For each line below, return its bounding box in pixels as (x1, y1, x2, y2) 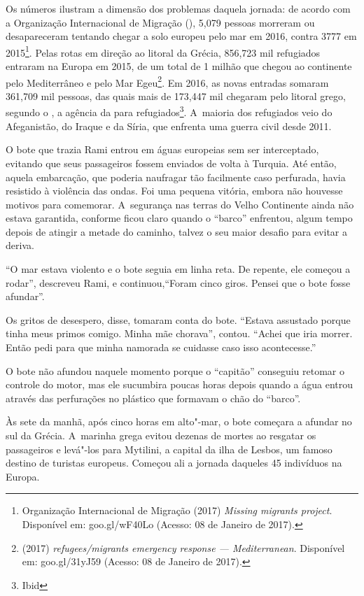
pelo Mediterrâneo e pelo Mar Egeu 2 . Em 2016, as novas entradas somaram (6, 73, 329, 90)
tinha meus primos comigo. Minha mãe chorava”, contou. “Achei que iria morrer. (6, 326, 353, 341)
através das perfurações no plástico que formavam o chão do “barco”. (6, 390, 301, 405)
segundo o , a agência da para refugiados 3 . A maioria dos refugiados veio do (6, 103, 332, 120)
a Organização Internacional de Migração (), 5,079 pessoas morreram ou (6, 15, 315, 29)
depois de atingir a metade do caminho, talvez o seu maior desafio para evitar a (6, 224, 348, 239)
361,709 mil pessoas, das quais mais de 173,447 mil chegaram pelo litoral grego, (6, 88, 346, 103)
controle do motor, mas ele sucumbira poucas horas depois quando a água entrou (6, 377, 353, 392)
